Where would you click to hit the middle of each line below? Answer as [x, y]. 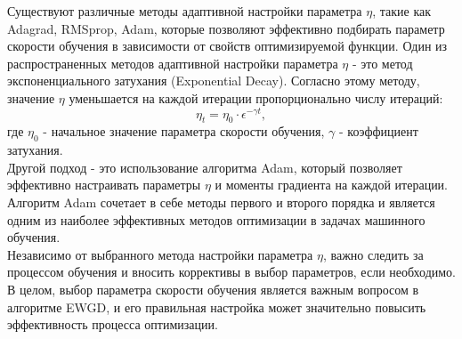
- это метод [382, 63]
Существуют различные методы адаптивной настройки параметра [185, 11]
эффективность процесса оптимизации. [113, 324]
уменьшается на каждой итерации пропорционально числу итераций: [256, 97]
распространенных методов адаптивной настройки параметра [173, 63]
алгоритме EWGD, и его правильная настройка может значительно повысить [217, 307]
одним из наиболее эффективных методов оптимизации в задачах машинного [216, 219]
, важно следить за [373, 254]
